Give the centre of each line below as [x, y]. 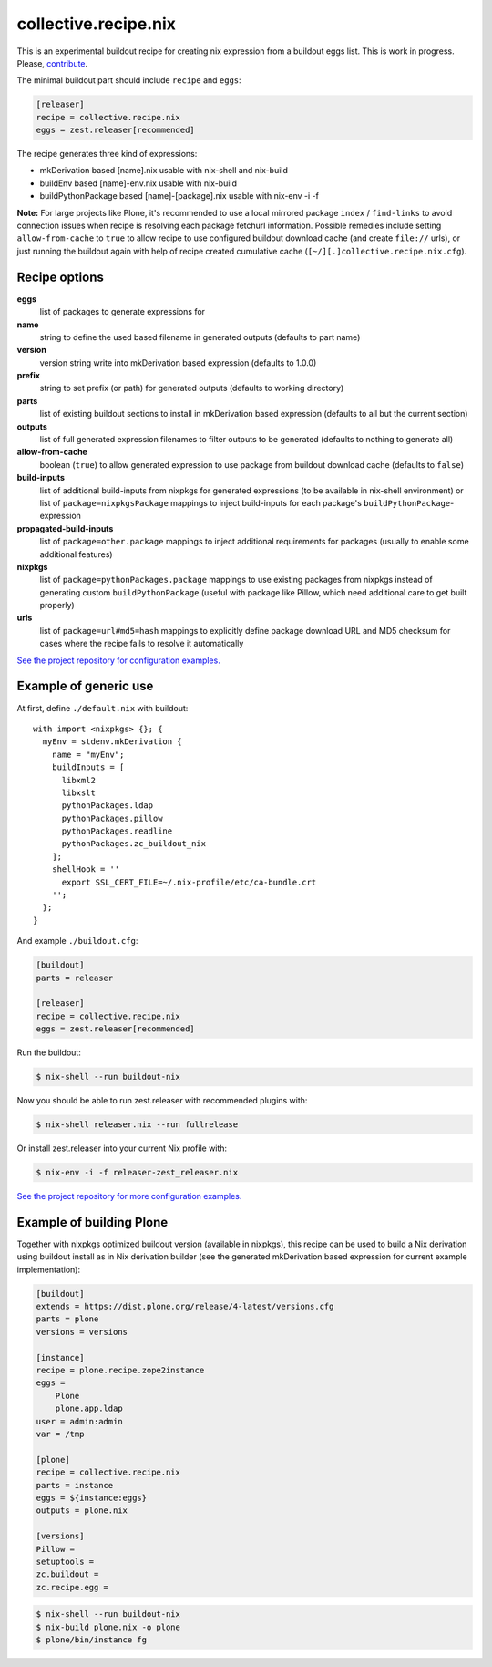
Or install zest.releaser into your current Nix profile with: [122, 1148]
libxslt [78, 792]
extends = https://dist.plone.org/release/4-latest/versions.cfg [185, 1307]
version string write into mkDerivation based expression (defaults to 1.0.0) [178, 362]
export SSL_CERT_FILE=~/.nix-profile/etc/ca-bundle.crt [189, 882]
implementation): [49, 1269]
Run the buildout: [49, 1052]
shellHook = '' [86, 870]
